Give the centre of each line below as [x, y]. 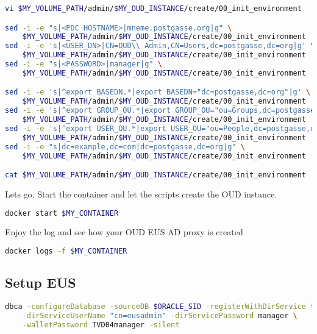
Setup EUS [41, 282]
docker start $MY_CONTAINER [62, 213]
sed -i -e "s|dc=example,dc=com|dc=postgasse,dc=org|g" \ [125, 147]
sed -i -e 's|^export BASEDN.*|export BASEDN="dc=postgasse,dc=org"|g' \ [158, 92]
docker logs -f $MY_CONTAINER [66, 251]
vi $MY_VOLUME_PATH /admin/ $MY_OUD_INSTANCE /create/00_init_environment [153, 9]
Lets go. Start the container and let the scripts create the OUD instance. [141, 194]
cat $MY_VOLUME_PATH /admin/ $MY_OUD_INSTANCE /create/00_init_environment [156, 175]
